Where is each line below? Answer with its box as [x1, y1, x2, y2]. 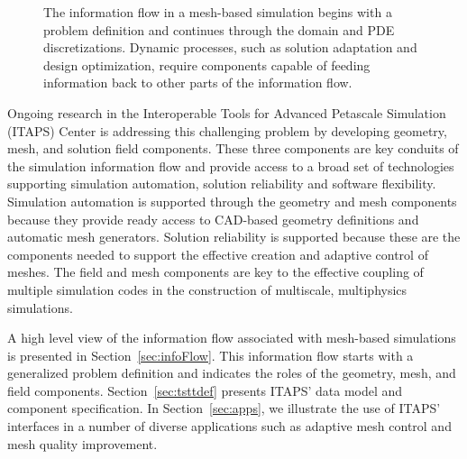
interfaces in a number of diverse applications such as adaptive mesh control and [7, 417, 452, 436]
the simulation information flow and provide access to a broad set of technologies [7, 156, 454, 175]
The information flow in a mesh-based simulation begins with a [43, 3, 392, 21]
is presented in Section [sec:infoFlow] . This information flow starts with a [7, 345, 414, 364]
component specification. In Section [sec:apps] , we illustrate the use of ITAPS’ [7, 399, 441, 418]
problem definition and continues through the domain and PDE [43, 20, 395, 39]
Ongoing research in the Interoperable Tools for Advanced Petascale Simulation [7, 103, 446, 122]
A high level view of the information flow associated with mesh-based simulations [7, 328, 456, 347]
